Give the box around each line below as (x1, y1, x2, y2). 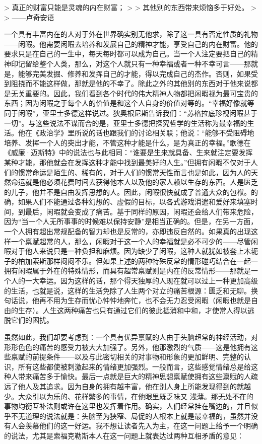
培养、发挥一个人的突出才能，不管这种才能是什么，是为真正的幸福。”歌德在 (4, 137, 251, 147)
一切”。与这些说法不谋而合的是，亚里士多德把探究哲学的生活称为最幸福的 (4, 117, 247, 128)
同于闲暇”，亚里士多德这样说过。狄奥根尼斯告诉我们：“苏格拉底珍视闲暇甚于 (4, 107, 258, 118)
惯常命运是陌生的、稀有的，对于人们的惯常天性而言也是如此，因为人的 (18, 167, 251, 177)
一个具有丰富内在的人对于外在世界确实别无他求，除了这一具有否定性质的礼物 (4, 29, 258, 39)
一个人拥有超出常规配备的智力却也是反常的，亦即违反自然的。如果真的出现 (4, 226, 251, 237)
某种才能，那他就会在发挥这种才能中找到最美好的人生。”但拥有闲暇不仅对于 (4, 157, 251, 167)
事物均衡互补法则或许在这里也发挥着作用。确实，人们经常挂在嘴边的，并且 (4, 401, 251, 411)
